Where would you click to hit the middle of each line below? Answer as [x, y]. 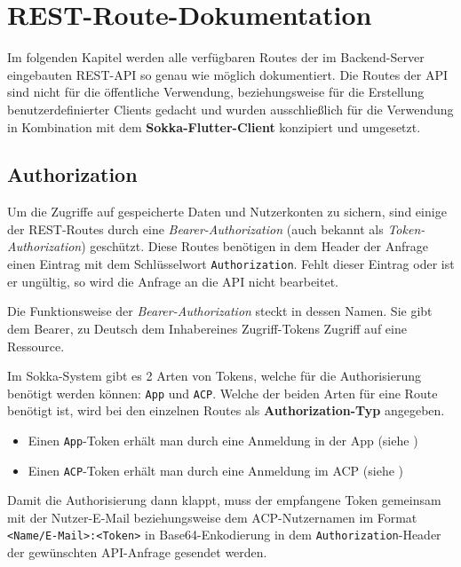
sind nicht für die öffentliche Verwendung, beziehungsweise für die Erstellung [216, 92]
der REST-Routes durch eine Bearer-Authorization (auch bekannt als [195, 228]
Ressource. [36, 346]
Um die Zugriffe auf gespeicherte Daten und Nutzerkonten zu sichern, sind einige [227, 212]
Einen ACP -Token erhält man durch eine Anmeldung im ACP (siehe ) [215, 470]
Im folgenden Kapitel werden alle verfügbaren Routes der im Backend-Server [216, 57]
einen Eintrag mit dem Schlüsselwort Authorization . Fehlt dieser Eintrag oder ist [231, 264]
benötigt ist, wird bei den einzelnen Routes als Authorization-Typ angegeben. [226, 410]
